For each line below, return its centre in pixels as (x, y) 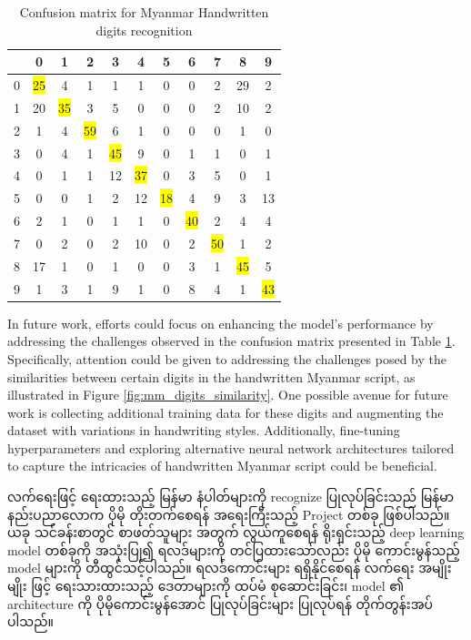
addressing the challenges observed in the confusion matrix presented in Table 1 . (231, 341)
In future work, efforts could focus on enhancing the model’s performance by (220, 323)
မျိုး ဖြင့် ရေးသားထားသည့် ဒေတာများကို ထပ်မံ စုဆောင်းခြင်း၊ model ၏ (206, 586)
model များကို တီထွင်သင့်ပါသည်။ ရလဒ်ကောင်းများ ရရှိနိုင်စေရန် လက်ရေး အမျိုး (230, 568)
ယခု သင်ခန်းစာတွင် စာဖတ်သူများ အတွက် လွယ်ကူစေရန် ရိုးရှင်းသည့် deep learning (236, 532)
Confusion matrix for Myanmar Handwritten (144, 12)
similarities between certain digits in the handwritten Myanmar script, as (211, 376)
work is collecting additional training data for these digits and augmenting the (225, 412)
